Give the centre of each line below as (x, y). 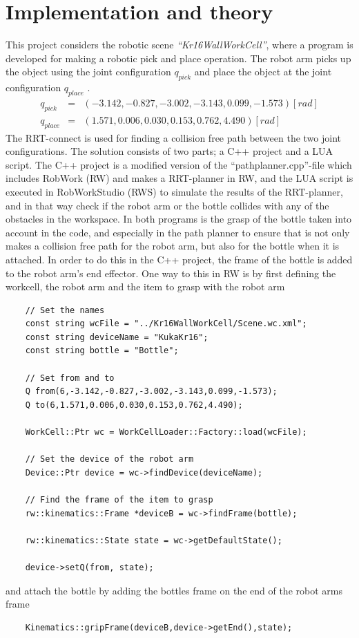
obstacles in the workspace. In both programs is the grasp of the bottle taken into (179, 219)
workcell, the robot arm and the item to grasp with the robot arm (145, 287)
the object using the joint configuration (88, 72)
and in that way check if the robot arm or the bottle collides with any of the (167, 205)
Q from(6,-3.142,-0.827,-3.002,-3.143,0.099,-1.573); (151, 392)
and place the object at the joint (263, 72)
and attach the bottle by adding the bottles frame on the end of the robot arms (174, 590)
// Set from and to (70, 378)
